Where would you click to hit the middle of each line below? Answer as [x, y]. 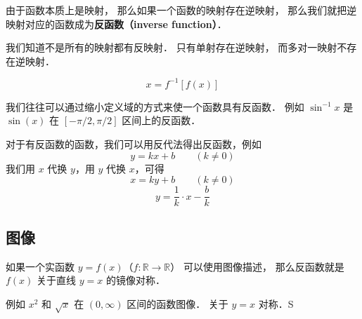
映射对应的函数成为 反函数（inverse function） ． [116, 23]
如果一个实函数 [40, 266]
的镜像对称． [135, 280]
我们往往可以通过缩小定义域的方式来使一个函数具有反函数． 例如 [155, 106]
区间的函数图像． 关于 [177, 303]
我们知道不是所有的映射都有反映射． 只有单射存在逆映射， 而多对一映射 [172, 47]
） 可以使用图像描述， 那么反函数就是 [257, 266]
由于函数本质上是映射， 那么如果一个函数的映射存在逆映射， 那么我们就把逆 [181, 10]
